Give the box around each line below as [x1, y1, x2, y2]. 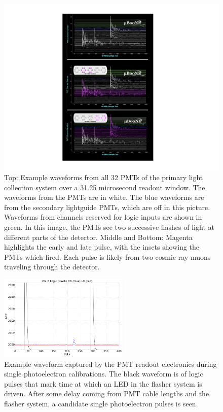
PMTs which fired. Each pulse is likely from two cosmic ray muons [4, 251, 211, 262]
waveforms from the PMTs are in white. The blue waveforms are [4, 192, 204, 202]
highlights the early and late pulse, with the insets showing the [4, 242, 200, 252]
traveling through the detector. [4, 261, 100, 272]
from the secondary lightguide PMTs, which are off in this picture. [4, 201, 210, 212]
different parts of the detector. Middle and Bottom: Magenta [4, 231, 193, 242]
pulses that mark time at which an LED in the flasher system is [4, 378, 202, 389]
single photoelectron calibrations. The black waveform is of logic [4, 368, 203, 379]
